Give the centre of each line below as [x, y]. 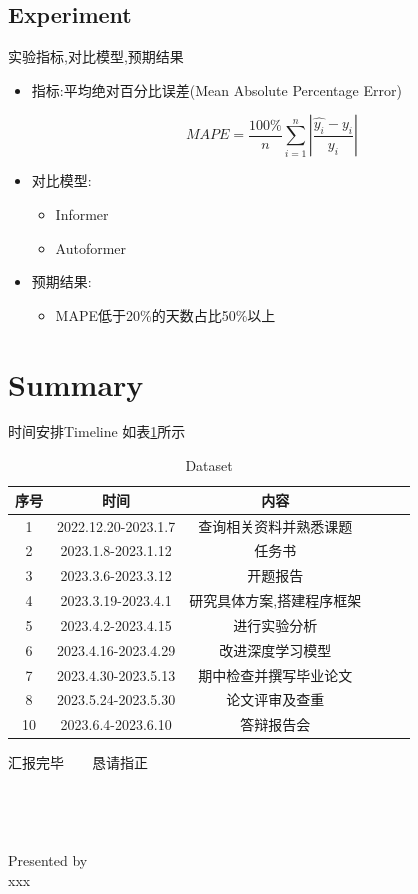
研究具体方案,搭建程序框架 [275, 600]
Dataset [209, 465]
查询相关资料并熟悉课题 [275, 525]
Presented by [48, 860]
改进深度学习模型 [275, 649]
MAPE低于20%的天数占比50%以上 [165, 314]
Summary [76, 383]
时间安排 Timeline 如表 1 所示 [97, 431]
